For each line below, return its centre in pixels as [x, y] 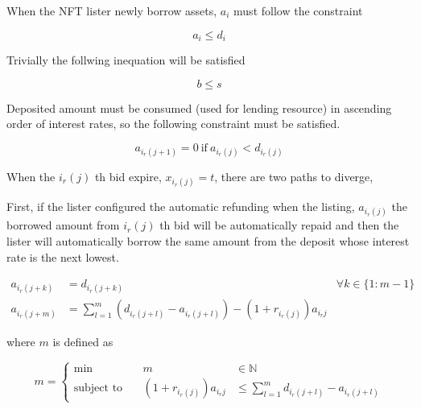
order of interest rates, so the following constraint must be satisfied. [173, 124]
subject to [98, 388]
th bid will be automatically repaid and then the [279, 225]
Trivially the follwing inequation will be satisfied [126, 60]
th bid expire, [128, 177]
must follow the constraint [298, 10]
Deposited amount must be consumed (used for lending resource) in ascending [199, 107]
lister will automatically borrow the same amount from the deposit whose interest [208, 240]
